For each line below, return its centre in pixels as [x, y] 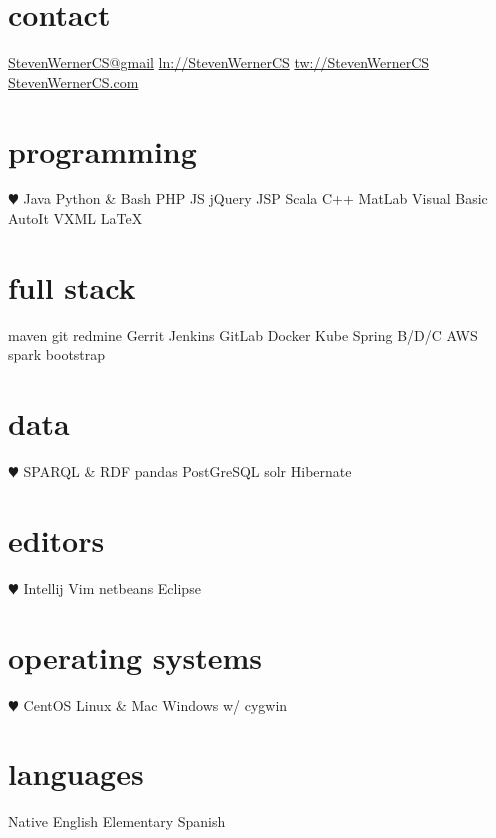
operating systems [135, 656]
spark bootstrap [57, 354]
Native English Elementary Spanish [117, 821]
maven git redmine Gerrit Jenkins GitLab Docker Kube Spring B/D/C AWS [243, 334]
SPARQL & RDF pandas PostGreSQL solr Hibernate [187, 471]
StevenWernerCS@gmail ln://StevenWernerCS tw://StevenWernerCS [219, 62]
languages [76, 773]
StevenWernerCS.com [73, 81]
